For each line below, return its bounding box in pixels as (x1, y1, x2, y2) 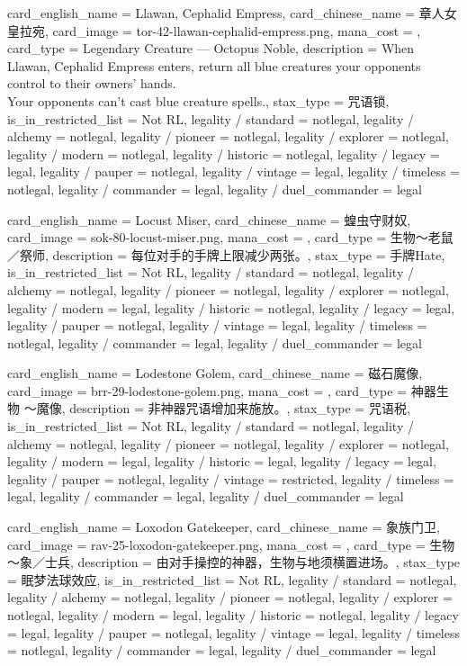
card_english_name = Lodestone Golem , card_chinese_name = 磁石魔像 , (7, 364, 423, 382)
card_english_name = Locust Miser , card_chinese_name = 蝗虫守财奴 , (7, 210, 411, 229)
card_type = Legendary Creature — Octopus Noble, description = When (7, 39, 415, 58)
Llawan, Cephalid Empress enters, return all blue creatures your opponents (7, 56, 421, 75)
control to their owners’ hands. (7, 74, 176, 93)
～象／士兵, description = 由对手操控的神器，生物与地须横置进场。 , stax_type (7, 553, 461, 571)
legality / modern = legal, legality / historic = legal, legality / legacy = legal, (7, 452, 436, 471)
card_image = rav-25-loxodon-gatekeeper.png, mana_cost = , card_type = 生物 (7, 535, 455, 553)
